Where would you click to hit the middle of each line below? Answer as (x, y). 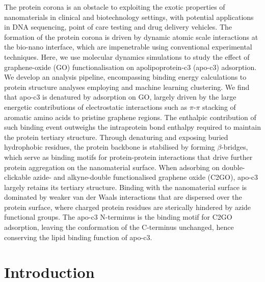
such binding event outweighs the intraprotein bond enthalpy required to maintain (132, 127)
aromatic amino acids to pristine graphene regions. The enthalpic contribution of (130, 117)
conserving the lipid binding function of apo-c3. (78, 237)
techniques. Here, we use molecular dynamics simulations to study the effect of (127, 56)
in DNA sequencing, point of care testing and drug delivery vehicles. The (118, 27)
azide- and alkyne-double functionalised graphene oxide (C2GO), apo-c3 (145, 177)
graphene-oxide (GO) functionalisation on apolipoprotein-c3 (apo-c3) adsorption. (130, 67)
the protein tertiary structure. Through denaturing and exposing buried (116, 137)
